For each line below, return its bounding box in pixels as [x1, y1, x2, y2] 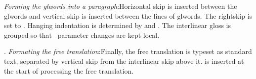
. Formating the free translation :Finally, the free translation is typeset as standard [4, 46, 252, 56]
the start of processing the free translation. [4, 65, 134, 76]
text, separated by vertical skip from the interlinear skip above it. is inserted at [4, 55, 244, 66]
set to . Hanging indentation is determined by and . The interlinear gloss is [4, 20, 231, 30]
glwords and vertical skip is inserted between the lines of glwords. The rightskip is [4, 10, 253, 21]
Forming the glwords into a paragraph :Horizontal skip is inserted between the [4, 1, 237, 11]
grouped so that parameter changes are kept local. [4, 29, 160, 40]
